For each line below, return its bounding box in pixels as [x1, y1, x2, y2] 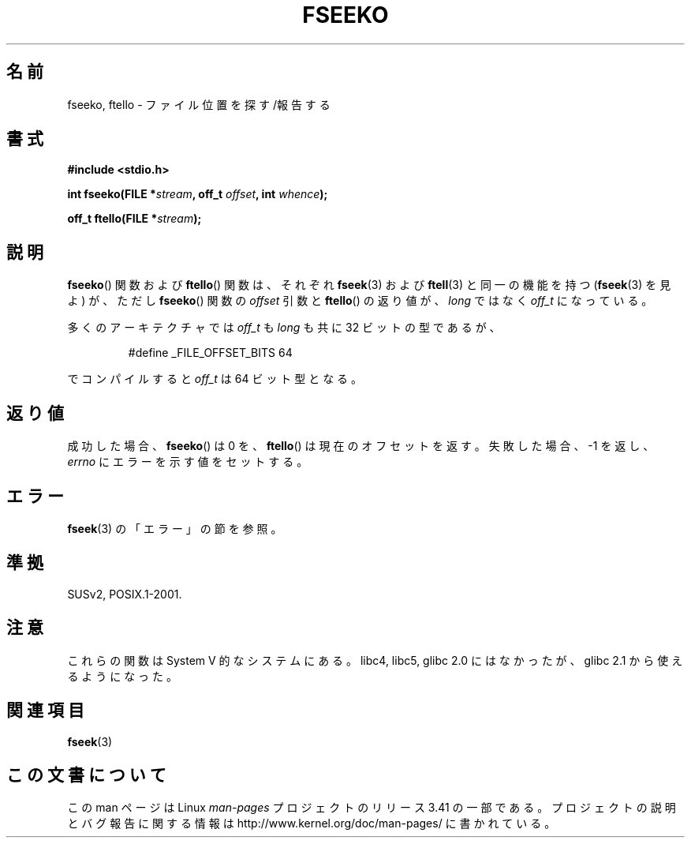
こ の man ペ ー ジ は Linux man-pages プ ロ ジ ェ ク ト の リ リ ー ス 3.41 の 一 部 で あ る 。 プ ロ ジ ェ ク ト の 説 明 [67, 801, 676, 815]
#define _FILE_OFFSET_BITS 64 [128, 346, 293, 360]
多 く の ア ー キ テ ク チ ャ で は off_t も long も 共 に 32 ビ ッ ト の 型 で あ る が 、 [67, 321, 501, 335]
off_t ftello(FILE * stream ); [67, 212, 202, 226]
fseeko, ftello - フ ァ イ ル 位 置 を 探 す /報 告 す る [67, 97, 331, 111]
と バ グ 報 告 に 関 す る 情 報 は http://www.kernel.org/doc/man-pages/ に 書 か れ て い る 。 [67, 816, 556, 831]
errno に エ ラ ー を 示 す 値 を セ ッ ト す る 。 [67, 455, 308, 469]
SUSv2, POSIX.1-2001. [67, 587, 182, 601]
